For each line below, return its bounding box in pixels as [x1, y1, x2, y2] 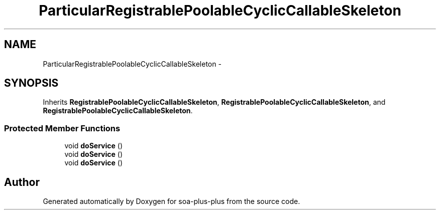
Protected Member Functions [4, 123, 121, 133]
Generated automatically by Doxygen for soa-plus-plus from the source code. [43, 197, 300, 206]
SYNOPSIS [4, 77, 59, 90]
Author [4, 175, 40, 188]
